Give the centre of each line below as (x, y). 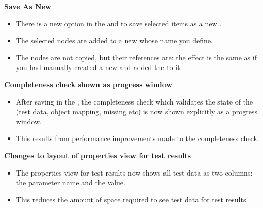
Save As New (28, 6)
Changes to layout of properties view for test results (98, 155)
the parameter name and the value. (71, 182)
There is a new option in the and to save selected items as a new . (119, 23)
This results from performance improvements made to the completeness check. (138, 138)
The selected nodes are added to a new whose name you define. (114, 40)
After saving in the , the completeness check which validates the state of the (135, 101)
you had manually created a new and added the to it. (99, 67)
